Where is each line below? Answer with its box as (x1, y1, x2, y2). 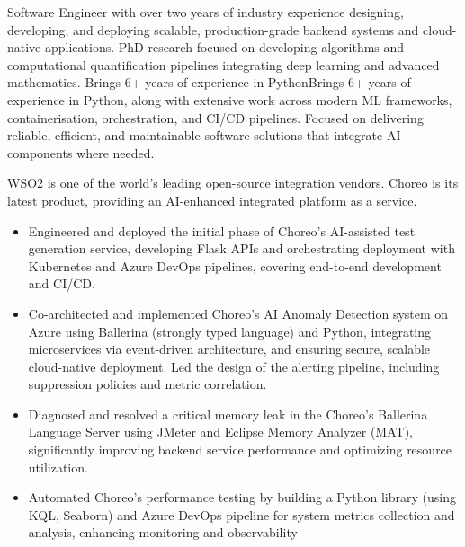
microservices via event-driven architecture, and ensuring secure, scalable (28, 340, 431, 358)
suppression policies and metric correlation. (28, 375, 267, 393)
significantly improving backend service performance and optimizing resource (28, 440, 452, 459)
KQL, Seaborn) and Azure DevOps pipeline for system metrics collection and (28, 505, 455, 524)
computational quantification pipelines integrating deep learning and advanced (7, 55, 440, 74)
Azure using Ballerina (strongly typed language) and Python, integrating (28, 322, 432, 340)
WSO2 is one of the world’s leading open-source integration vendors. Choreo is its (7, 173, 459, 192)
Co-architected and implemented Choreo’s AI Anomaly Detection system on (28, 304, 449, 322)
